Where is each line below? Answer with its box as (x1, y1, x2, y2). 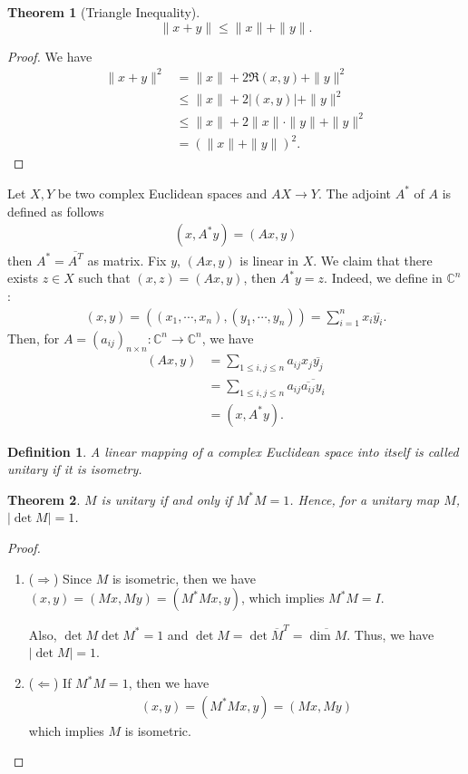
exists (7, 268, 38, 287)
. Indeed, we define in (324, 268, 443, 287)
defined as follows (7, 201, 104, 220)
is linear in (239, 250, 299, 269)
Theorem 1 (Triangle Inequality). (7, 3, 200, 21)
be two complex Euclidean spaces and (57, 183, 268, 202)
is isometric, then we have (112, 568, 256, 587)
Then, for (7, 328, 60, 347)
